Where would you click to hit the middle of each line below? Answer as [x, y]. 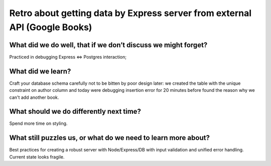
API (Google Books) [51, 27]
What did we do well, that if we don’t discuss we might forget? [108, 45]
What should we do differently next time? [75, 112]
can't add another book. [34, 97]
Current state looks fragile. [37, 157]
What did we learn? [40, 71]
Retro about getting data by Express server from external [130, 13]
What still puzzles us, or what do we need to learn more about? [110, 138]
